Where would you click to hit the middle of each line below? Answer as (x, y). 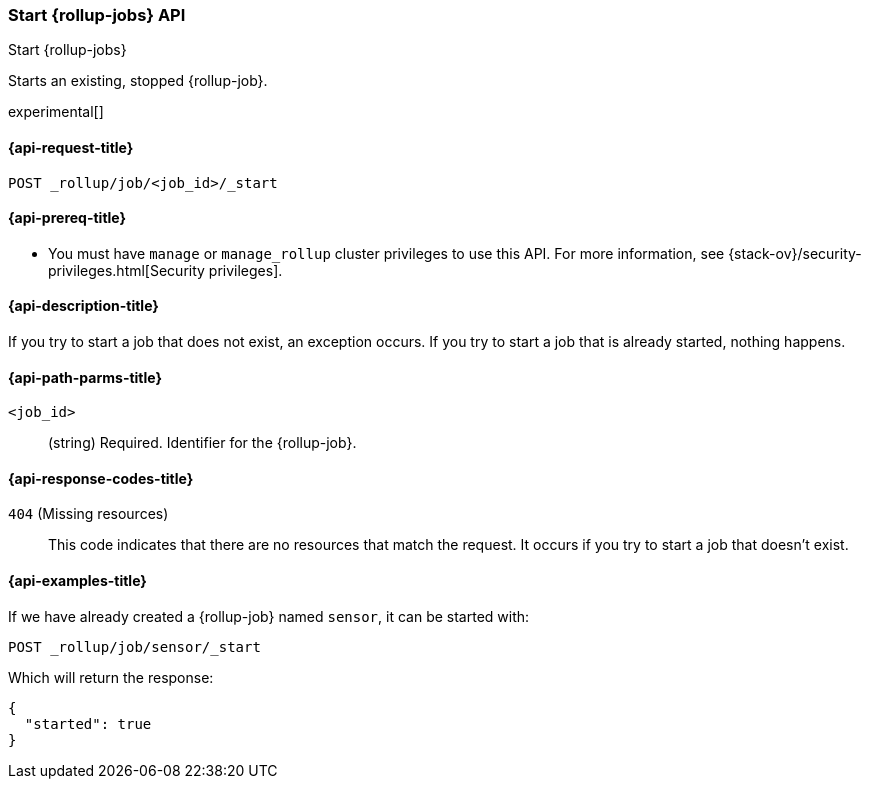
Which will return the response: (111, 677)
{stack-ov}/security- (795, 253)
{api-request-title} (71, 147)
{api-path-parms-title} (85, 377)
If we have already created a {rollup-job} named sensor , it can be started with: (269, 616)
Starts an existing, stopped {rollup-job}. (138, 81)
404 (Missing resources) (88, 514)
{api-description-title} (83, 306)
